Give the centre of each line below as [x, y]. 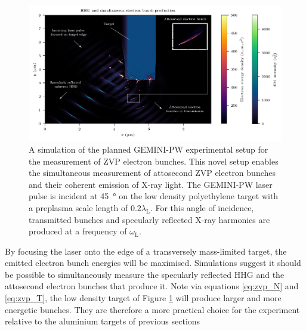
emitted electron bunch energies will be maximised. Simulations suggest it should [153, 263]
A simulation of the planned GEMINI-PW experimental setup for [149, 149]
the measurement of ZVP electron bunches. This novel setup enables [154, 161]
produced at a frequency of [78, 231]
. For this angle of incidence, [202, 207]
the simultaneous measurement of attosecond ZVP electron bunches [152, 173]
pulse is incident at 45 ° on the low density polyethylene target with [154, 196]
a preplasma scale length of [78, 207]
